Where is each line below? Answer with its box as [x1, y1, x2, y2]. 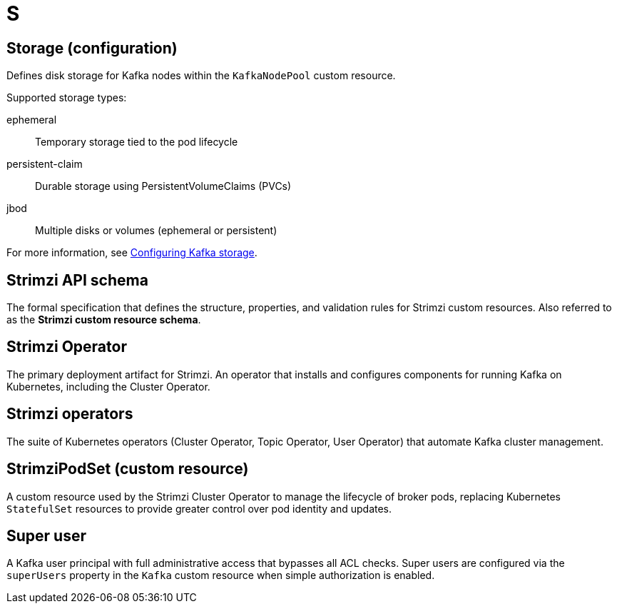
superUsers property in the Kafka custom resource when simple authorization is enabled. [6, 569, 435, 582]
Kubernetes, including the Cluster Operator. [6, 380, 210, 393]
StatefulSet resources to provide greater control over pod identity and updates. [6, 502, 392, 515]
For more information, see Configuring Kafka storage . [6, 246, 257, 259]
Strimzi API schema [6, 271, 148, 289]
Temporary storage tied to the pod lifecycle [35, 136, 238, 149]
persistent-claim [6, 158, 83, 171]
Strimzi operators [6, 405, 133, 423]
